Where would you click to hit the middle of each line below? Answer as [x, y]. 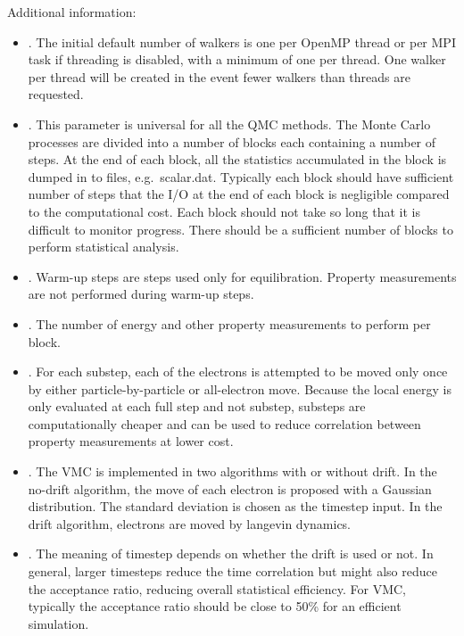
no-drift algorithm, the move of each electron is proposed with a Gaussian [230, 488]
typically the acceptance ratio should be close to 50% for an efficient [215, 606]
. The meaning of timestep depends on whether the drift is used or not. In [231, 553]
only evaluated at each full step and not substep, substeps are [197, 406]
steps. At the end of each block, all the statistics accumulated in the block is [237, 159]
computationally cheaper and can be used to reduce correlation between [224, 423]
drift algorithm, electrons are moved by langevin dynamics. [190, 523]
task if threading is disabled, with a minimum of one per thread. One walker [237, 59]
